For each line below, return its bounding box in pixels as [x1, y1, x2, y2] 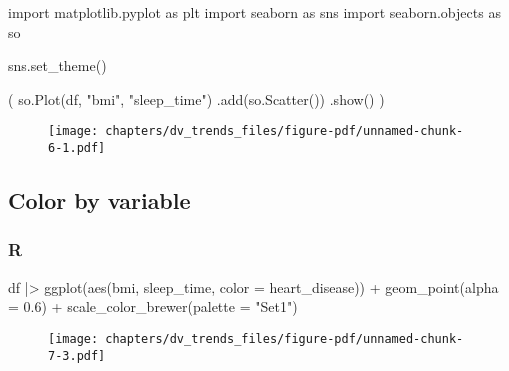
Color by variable [8, 185, 191, 216]
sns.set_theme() [8, 55, 107, 76]
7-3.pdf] [48, 348, 106, 363]
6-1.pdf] [48, 141, 106, 156]
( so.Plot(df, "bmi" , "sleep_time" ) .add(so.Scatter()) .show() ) [8, 88, 385, 109]
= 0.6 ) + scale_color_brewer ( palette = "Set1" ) [8, 296, 298, 317]
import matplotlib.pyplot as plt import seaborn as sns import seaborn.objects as [8, 2, 501, 22]
